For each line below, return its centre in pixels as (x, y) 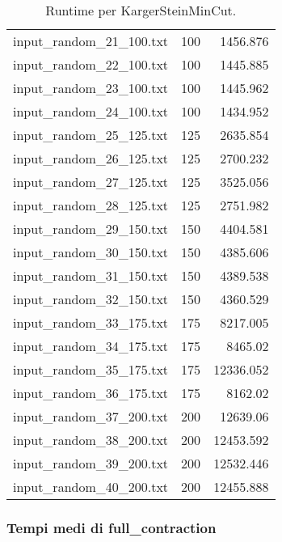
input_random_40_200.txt (91, 487)
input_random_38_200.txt (91, 440)
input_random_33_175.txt (91, 322)
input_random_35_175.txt (91, 369)
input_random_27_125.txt (91, 182)
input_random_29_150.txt (91, 229)
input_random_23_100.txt (91, 88)
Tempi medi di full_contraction (112, 527)
